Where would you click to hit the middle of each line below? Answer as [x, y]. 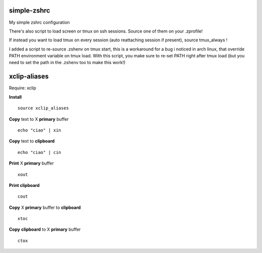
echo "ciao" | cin [40, 152]
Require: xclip [23, 88]
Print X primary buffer [32, 163]
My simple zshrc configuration [39, 22]
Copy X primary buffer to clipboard [45, 207]
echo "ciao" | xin [40, 130]
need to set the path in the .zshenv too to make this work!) [67, 63]
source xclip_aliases [43, 108]
